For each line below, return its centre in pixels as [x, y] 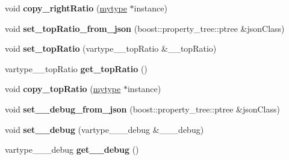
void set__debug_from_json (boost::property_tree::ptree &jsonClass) [142, 109]
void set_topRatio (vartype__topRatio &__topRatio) [111, 48]
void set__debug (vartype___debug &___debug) [104, 129]
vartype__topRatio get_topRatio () [76, 68]
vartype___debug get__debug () [72, 149]
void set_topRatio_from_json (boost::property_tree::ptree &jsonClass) [145, 28]
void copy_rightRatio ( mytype [66, 8]
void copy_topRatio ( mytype [63, 89]
